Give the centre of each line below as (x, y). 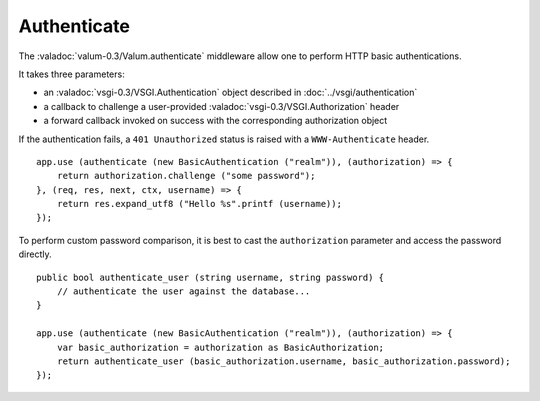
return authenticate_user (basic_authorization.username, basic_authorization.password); (283, 361)
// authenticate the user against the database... (183, 291)
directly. (35, 254)
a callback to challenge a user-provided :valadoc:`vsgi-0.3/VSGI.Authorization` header (221, 106)
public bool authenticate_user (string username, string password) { (210, 277)
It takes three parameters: (71, 74)
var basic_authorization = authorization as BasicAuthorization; (220, 347)
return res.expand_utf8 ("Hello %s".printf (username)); (199, 204)
